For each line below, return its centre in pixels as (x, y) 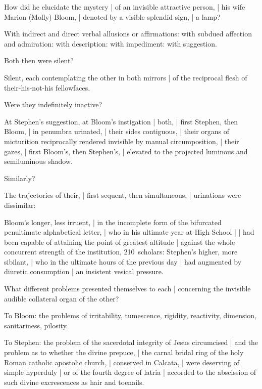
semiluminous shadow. (38, 161)
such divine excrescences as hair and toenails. (74, 382)
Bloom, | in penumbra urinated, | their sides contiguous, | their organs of (117, 131)
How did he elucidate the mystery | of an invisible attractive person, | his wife (125, 7)
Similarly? (20, 178)
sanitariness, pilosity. (36, 325)
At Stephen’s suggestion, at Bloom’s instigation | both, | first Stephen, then (121, 121)
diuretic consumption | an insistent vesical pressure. (84, 271)
